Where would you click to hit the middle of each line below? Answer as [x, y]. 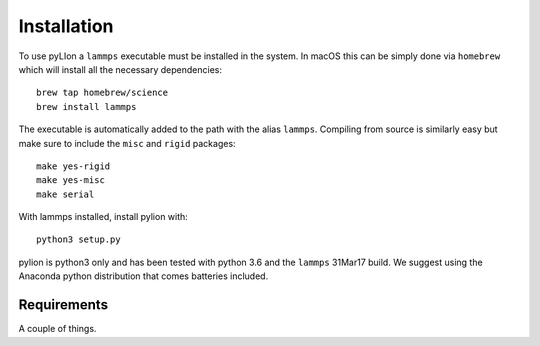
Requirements [63, 305]
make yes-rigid [73, 166]
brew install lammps [86, 106]
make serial [65, 194]
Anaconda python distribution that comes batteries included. [143, 276]
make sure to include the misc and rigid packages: [127, 143]
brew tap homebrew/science [102, 93]
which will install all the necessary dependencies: [120, 69]
